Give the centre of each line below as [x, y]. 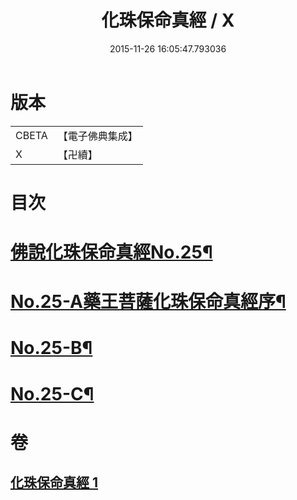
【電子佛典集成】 [97, 136]
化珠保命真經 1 [54, 482]
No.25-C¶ [52, 393]
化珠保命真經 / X [168, 20]
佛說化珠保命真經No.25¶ [111, 252]
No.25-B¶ [51, 348]
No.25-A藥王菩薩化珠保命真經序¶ [148, 302]
